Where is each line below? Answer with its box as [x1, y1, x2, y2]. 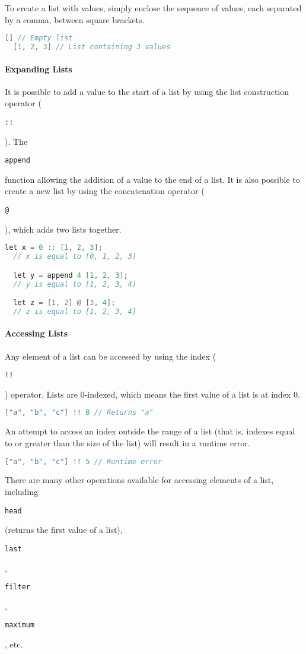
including [5, 485, 39, 497]
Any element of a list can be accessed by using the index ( [5, 350, 216, 362]
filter [5, 583, 30, 592]
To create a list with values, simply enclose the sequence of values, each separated [5, 2, 302, 14]
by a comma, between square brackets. [5, 13, 145, 26]
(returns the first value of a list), [5, 523, 123, 536]
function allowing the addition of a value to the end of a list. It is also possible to [5, 173, 300, 185]
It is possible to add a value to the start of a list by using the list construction [5, 85, 289, 97]
